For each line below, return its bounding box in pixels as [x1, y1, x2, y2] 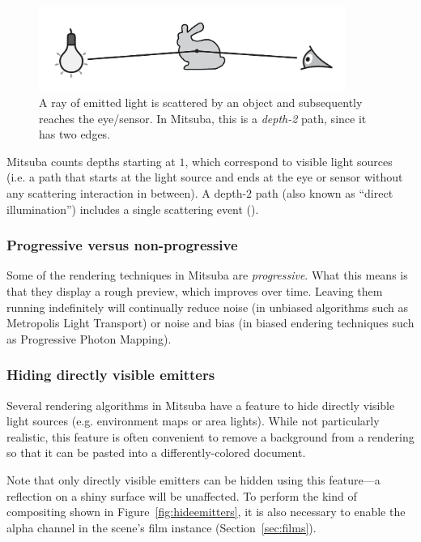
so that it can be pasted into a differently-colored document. [6, 444, 306, 461]
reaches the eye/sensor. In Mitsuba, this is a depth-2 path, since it [39, 109, 367, 126]
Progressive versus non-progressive [6, 235, 238, 255]
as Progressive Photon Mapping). [6, 330, 172, 347]
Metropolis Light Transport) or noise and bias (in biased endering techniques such [6, 314, 415, 331]
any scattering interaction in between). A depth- [6, 185, 247, 201]
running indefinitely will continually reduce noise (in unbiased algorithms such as [6, 298, 409, 315]
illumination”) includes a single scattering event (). [6, 200, 259, 217]
